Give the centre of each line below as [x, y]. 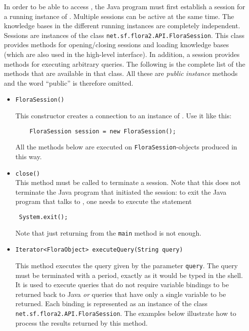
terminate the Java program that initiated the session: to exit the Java [121, 192]
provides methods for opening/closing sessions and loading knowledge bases [116, 45]
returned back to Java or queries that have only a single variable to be [121, 294]
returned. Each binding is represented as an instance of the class [111, 303]
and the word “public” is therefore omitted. [69, 83]
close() [28, 174]
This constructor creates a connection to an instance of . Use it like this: [123, 116]
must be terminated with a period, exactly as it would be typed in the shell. [129, 275]
